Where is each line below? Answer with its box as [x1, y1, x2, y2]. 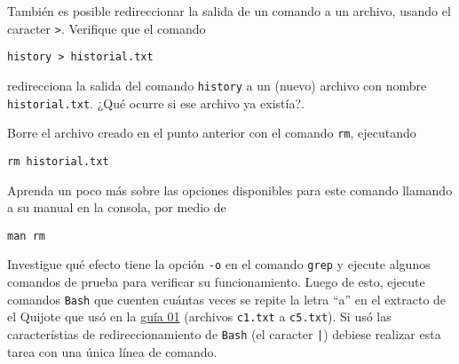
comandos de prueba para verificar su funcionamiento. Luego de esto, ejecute [7, 273, 425, 291]
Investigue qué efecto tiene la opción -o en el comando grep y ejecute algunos [7, 255, 431, 273]
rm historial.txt [7, 154, 109, 168]
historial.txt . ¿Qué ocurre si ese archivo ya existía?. [7, 93, 305, 112]
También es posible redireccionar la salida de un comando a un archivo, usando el [7, 2, 451, 20]
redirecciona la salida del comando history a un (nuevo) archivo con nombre [7, 75, 427, 94]
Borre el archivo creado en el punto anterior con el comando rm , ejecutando [7, 123, 416, 142]
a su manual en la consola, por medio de [7, 198, 226, 217]
